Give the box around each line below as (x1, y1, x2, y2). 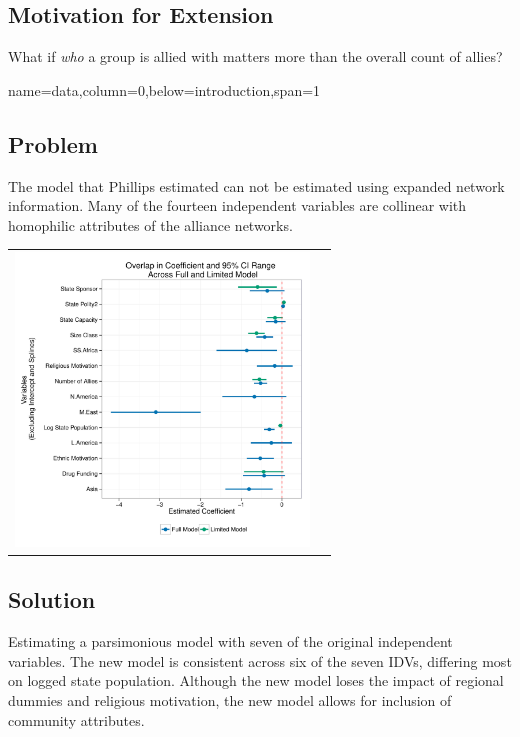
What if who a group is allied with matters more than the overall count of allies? (8, 46, 503, 67)
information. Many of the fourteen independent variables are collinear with (8, 195, 467, 216)
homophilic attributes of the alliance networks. (8, 214, 293, 235)
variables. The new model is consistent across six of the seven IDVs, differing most (8, 650, 512, 671)
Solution (8, 584, 96, 615)
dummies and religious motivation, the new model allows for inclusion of (8, 690, 452, 710)
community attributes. (8, 709, 145, 730)
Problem (8, 128, 98, 159)
